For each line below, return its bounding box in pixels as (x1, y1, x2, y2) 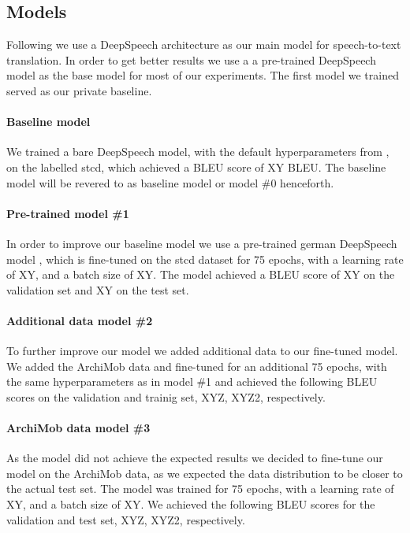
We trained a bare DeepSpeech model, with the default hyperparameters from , (6, 143, 389, 160)
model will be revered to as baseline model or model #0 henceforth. (6, 174, 334, 191)
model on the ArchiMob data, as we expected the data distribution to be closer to (6, 465, 403, 481)
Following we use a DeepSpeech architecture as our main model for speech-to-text (6, 36, 401, 53)
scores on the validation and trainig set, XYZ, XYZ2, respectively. (6, 388, 326, 405)
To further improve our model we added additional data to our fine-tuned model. (6, 342, 398, 359)
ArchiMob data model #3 (6, 420, 151, 436)
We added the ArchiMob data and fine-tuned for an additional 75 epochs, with (6, 357, 387, 374)
